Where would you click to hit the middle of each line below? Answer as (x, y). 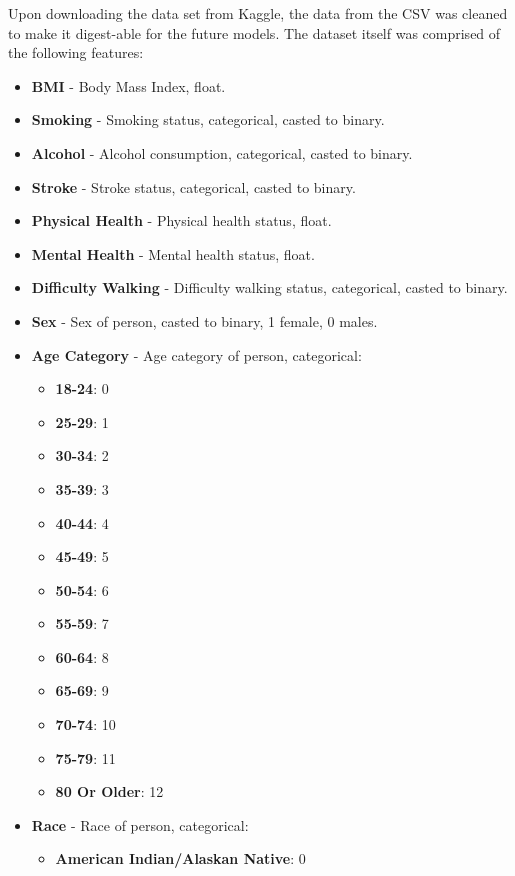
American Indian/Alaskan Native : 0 (180, 858)
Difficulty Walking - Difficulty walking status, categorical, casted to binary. (269, 287)
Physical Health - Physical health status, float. (181, 220)
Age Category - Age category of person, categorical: (196, 354)
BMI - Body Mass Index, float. (128, 85)
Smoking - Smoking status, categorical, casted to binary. (208, 119)
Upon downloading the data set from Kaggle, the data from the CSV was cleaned (258, 13)
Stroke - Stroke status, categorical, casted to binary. (193, 186)
